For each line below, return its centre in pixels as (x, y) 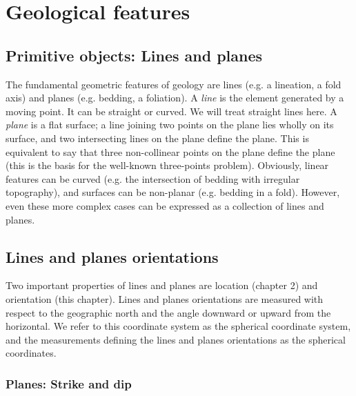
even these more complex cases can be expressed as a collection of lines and (165, 205)
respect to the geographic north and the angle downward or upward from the (168, 312)
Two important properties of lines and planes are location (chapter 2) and (162, 285)
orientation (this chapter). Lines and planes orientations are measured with (165, 298)
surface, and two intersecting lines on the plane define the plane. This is (157, 138)
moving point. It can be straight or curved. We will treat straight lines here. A (171, 111)
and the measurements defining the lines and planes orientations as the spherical (176, 339)
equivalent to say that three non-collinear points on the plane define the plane (170, 151)
